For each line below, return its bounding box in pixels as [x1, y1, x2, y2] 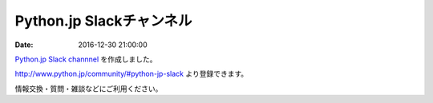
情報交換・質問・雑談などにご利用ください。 [14, 84, 163, 93]
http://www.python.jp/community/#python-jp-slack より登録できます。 [14, 69, 249, 79]
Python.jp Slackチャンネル [14, 12, 192, 30]
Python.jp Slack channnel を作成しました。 [14, 54, 157, 64]
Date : [14, 40, 34, 50]
